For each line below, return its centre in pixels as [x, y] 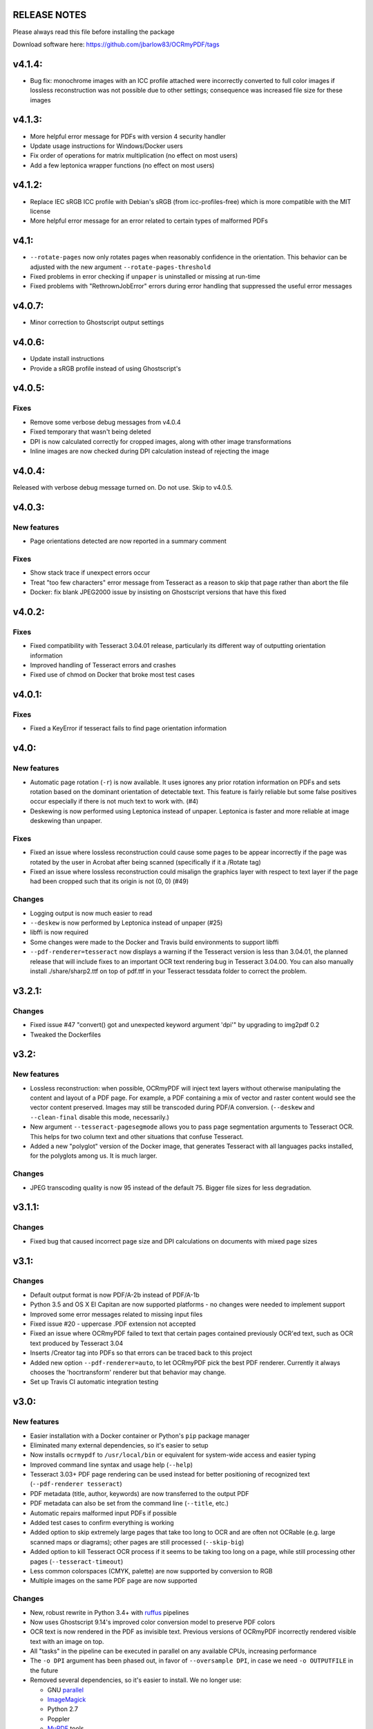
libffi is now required [59, 932]
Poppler [59, 1719]
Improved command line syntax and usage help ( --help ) [112, 1464]
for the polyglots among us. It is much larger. [94, 1156]
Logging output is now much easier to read [91, 913]
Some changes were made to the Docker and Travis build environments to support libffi [154, 942]
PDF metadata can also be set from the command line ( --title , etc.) [130, 1504]
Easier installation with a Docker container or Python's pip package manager [140, 1436]
